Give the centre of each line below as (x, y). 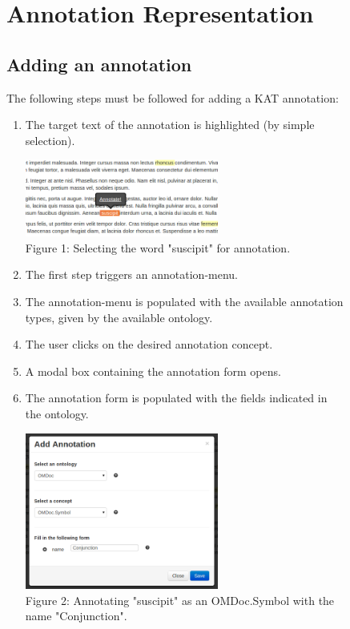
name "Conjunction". (76, 616)
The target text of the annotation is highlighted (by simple (170, 125)
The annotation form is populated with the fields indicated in (176, 398)
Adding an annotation (99, 64)
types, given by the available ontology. (119, 317)
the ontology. (57, 413)
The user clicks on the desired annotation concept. (149, 344)
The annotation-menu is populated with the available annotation (184, 301)
